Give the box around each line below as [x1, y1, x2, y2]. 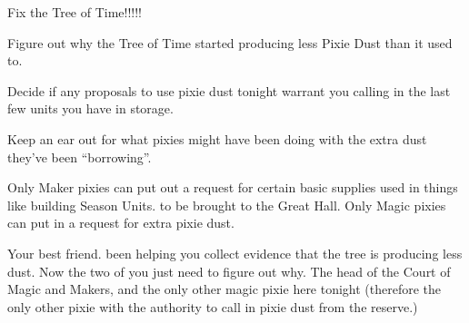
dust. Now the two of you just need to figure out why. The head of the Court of [7, 261, 451, 280]
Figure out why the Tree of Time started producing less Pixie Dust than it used [7, 33, 453, 52]
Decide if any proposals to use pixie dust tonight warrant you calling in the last [7, 81, 451, 100]
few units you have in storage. [7, 99, 174, 118]
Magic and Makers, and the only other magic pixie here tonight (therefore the [7, 279, 442, 299]
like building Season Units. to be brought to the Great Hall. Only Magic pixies [7, 195, 446, 214]
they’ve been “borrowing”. [7, 147, 152, 166]
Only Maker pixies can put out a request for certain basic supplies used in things [7, 178, 458, 197]
